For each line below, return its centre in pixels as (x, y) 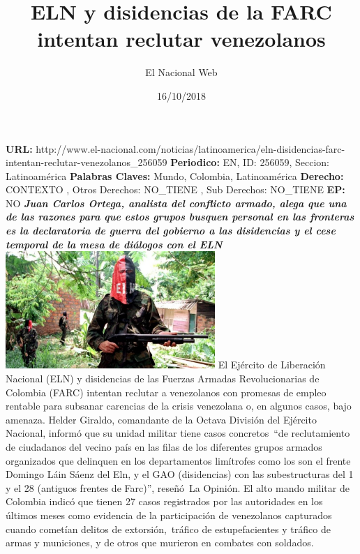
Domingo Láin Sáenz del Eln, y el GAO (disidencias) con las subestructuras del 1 (180, 474)
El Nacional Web (181, 72)
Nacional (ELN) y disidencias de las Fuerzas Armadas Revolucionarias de (163, 378)
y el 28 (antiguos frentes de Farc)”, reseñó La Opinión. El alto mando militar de (178, 487)
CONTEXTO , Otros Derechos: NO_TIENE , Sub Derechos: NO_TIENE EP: (175, 189)
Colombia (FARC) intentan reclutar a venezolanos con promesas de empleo (166, 392)
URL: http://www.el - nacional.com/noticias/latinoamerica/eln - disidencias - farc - (175, 148)
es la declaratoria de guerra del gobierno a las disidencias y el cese (171, 231)
